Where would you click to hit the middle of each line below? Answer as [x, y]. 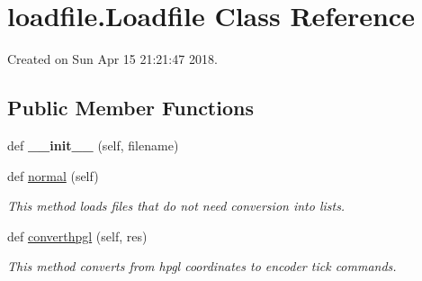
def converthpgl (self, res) [77, 236]
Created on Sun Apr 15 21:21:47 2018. [112, 59]
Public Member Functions [130, 108]
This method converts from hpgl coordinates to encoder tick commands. [202, 266]
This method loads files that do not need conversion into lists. [176, 206]
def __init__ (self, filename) [93, 145]
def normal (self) [53, 175]
